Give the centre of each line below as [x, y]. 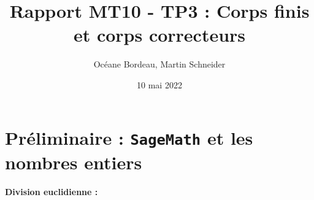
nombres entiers [74, 162]
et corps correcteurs [159, 35]
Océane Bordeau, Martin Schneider [159, 64]
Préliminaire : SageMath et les [129, 137]
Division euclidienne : [52, 191]
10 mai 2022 [159, 84]
